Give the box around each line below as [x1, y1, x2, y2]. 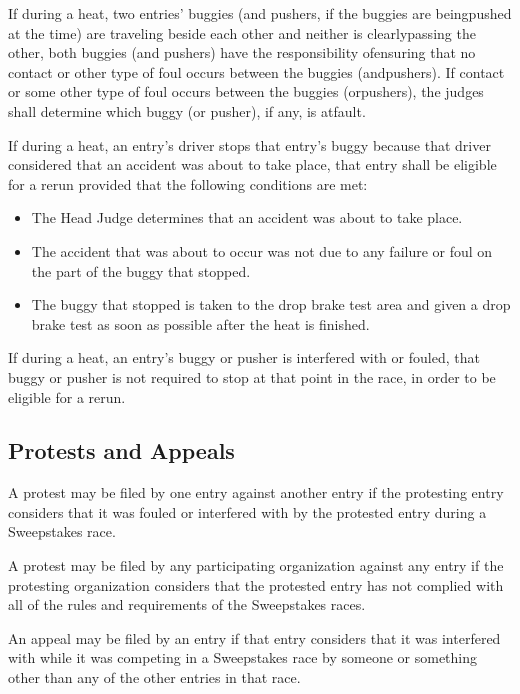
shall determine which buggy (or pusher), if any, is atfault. [8, 100, 366, 121]
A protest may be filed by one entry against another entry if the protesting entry [8, 482, 504, 503]
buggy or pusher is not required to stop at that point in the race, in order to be [8, 366, 496, 387]
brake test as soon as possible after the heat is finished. [31, 313, 370, 334]
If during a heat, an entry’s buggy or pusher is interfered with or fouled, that [8, 347, 480, 368]
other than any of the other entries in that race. [8, 667, 301, 688]
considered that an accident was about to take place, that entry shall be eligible [8, 154, 497, 175]
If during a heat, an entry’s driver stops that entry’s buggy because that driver [8, 134, 491, 155]
